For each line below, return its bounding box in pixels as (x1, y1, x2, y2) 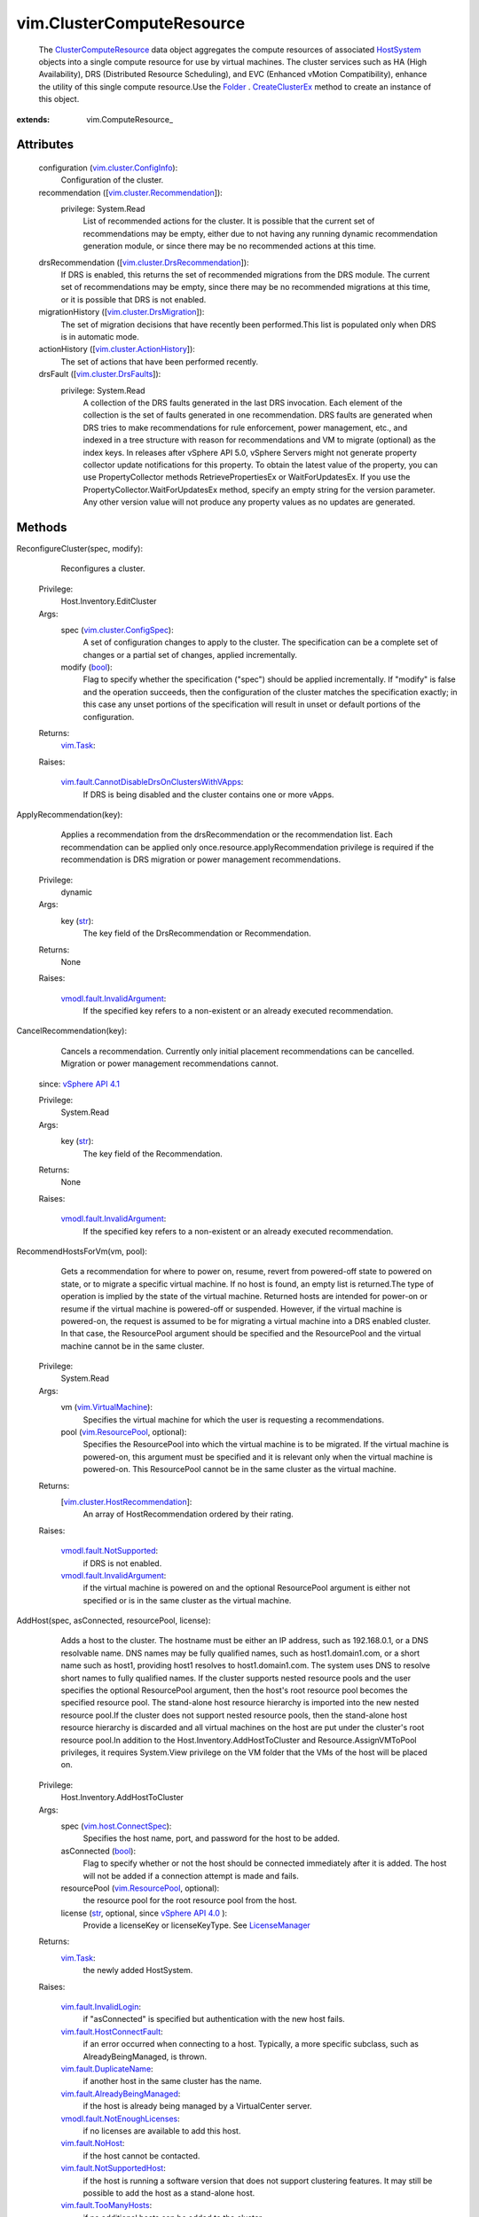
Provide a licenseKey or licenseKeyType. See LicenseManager (82, 1920, 310, 1931)
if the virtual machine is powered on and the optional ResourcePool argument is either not (82, 1583, 411, 1594)
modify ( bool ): (60, 662, 113, 673)
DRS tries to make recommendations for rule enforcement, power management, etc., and (82, 422, 408, 433)
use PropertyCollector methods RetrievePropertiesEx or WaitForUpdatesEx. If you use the (82, 472, 411, 482)
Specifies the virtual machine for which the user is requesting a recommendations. (82, 1414, 385, 1425)
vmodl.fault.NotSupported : (60, 1546, 159, 1556)
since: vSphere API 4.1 (38, 1078, 120, 1089)
